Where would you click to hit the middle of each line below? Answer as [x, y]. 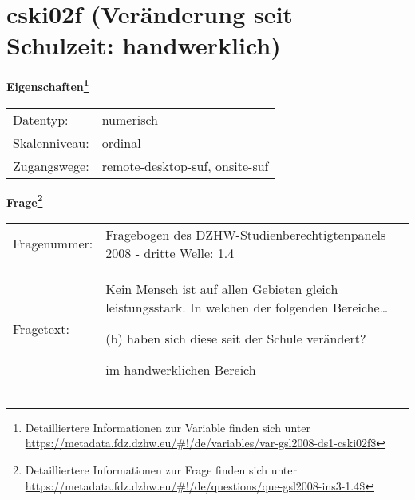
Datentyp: [41, 119]
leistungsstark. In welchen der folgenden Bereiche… [247, 307]
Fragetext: [41, 329]
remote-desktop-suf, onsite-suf [185, 165]
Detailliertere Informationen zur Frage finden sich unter [161, 470]
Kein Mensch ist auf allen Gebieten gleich [222, 288]
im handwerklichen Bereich [181, 369]
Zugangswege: [51, 165]
